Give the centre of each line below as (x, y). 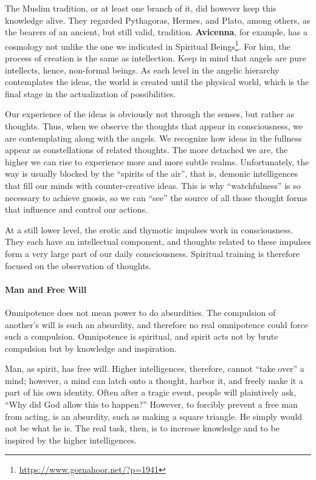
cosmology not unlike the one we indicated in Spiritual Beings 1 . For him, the (148, 45)
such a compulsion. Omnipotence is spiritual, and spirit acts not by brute (142, 336)
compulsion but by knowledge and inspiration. (91, 348)
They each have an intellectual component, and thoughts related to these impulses (158, 242)
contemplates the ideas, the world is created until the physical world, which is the (157, 82)
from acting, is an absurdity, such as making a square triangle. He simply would (154, 416)
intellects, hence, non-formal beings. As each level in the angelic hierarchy (142, 70)
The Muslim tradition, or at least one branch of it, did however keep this (141, 8)
